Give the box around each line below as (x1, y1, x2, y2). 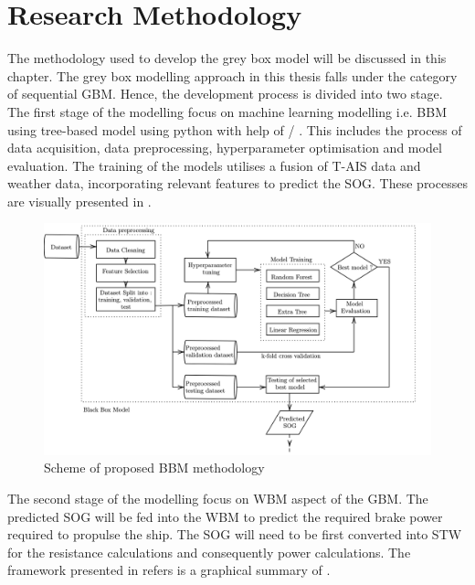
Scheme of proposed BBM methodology (44, 458, 265, 477)
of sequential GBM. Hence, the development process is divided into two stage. (7, 84, 443, 103)
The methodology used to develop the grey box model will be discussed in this (7, 48, 447, 68)
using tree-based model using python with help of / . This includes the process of (7, 120, 462, 139)
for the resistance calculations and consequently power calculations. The (7, 542, 411, 561)
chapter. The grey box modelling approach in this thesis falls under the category (7, 66, 458, 85)
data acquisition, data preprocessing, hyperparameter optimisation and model (7, 138, 442, 157)
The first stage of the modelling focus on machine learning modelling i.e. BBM (7, 101, 447, 121)
